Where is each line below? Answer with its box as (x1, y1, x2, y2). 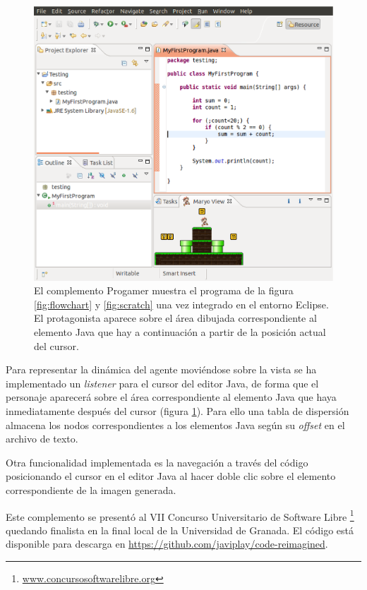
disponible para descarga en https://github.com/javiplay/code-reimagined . (6, 536, 328, 551)
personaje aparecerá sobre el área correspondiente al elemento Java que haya (6, 390, 337, 404)
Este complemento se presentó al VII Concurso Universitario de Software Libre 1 (6, 507, 354, 524)
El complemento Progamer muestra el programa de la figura (34, 283, 294, 298)
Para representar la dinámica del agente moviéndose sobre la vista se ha (6, 362, 317, 377)
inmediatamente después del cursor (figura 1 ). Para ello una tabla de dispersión (6, 403, 349, 418)
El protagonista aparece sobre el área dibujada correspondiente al (34, 311, 317, 325)
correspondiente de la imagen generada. (6, 482, 176, 497)
